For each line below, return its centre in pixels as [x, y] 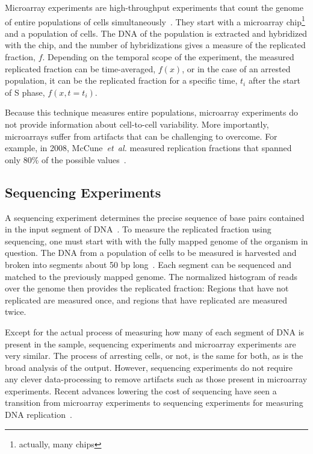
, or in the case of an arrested [236, 68]
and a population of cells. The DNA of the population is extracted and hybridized [156, 33]
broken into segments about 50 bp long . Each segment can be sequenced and [148, 264]
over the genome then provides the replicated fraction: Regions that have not [147, 288]
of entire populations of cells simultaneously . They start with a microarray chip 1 [155, 20]
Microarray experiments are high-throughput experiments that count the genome [154, 7]
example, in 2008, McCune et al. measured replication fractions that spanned [148, 148]
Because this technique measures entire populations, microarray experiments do [151, 112]
